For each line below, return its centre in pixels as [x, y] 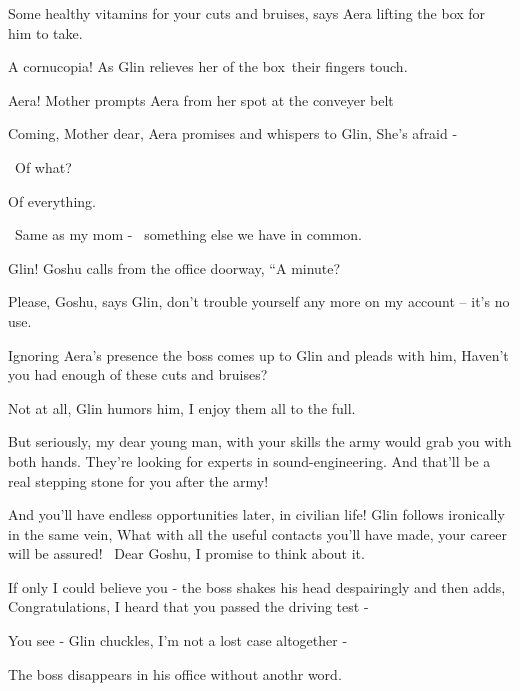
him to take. [45, 32]
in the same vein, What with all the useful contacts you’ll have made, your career [257, 533]
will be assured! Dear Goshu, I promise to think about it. [186, 553]
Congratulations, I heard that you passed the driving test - [188, 606]
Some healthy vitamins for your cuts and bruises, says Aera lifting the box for [247, 13]
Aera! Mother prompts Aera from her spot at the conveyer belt [201, 99]
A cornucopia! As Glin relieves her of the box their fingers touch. [208, 66]
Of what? [43, 166]
